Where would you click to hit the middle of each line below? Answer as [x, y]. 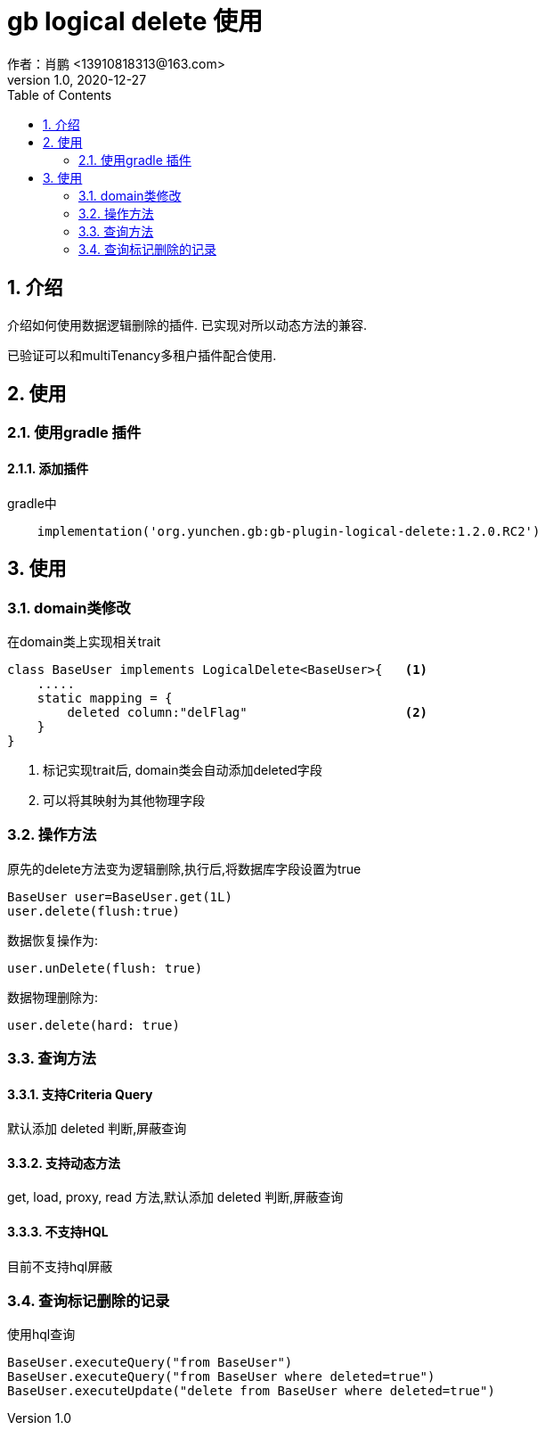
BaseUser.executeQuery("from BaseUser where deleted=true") [221, 1377]
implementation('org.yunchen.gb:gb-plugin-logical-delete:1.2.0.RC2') [289, 531]
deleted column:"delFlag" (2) [248, 712]
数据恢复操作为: [53, 940]
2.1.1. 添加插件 [48, 469]
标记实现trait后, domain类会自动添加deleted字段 [183, 769]
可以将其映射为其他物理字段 [124, 800]
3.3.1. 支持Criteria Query [80, 1094]
